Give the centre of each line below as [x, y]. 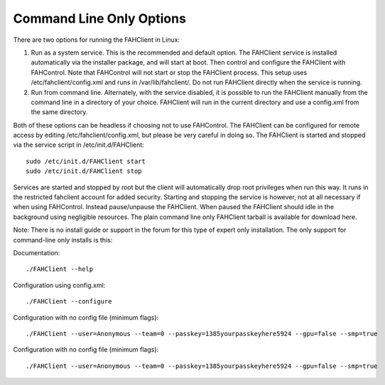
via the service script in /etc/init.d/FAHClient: [79, 145]
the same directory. [59, 112]
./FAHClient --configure [69, 302]
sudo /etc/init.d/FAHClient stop [84, 171]
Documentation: [37, 252]
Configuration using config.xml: [59, 285]
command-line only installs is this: [63, 240]
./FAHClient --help [60, 269]
